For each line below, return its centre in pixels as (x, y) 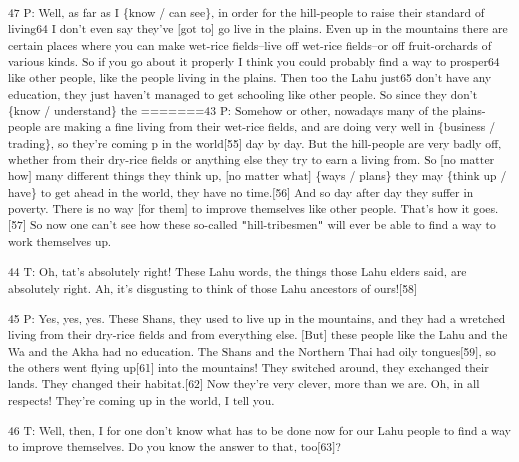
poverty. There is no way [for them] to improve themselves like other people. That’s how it (239, 207)
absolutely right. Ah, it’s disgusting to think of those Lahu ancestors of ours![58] (213, 287)
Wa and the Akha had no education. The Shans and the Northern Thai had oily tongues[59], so (252, 350)
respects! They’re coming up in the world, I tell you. (141, 399)
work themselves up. (60, 241)
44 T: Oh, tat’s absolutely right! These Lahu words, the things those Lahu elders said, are (237, 271)
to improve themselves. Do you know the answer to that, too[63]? (174, 446)
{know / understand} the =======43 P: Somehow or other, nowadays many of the (228, 109)
